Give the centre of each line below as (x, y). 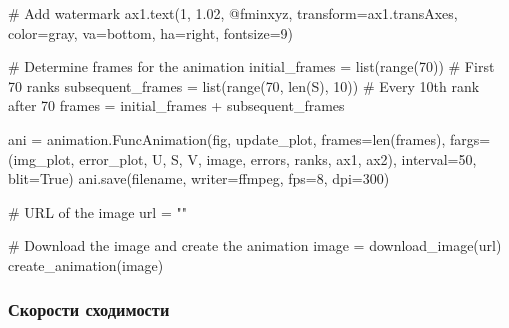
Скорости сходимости (89, 309)
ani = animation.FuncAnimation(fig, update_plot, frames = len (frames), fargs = (249, 138)
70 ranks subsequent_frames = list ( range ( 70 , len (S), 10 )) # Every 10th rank (244, 85)
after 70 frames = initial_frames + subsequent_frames (176, 105)
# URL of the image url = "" (97, 211)
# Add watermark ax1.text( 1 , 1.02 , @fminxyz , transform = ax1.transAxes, (233, 13)
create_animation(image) (86, 264)
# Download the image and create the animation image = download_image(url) (255, 245)
